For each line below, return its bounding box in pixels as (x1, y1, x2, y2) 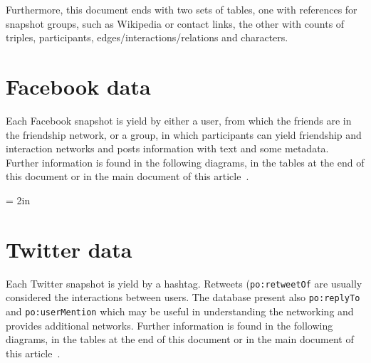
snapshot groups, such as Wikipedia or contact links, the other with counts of (6, 16, 345, 31)
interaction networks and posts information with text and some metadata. (6, 141, 329, 156)
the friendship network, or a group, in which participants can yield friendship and (6, 127, 362, 142)
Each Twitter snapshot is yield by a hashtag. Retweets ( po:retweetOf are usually (6, 275, 362, 290)
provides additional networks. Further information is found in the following (6, 317, 333, 332)
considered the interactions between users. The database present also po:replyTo (6, 290, 360, 305)
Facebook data (6, 71, 151, 100)
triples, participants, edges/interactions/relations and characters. (6, 30, 288, 45)
